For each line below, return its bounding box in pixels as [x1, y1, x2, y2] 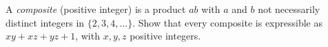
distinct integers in [6, 15, 85, 29]
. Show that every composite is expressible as [132, 15, 322, 29]
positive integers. [130, 29, 201, 43]
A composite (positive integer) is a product [6, 2, 186, 16]
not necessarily [258, 2, 320, 16]
